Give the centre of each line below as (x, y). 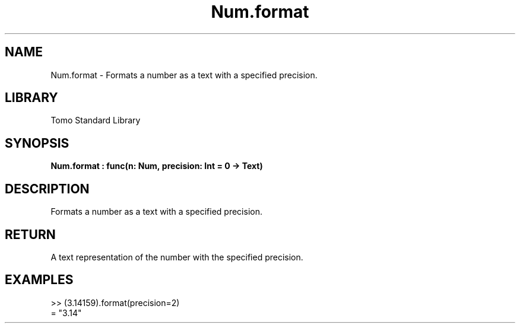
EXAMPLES (39, 280)
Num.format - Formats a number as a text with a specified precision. (184, 75)
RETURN (30, 234)
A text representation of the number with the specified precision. (177, 257)
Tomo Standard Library (96, 120)
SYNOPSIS (37, 143)
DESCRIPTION (47, 189)
